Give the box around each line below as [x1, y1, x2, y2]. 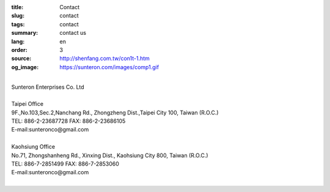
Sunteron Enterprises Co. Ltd [11, 83, 85, 90]
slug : [11, 12, 24, 20]
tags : [11, 20, 25, 28]
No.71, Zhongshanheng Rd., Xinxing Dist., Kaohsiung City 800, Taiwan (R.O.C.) [11, 152, 208, 159]
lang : [11, 37, 25, 45]
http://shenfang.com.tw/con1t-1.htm [59, 55, 150, 62]
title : [11, 4, 24, 10]
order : [11, 46, 28, 53]
